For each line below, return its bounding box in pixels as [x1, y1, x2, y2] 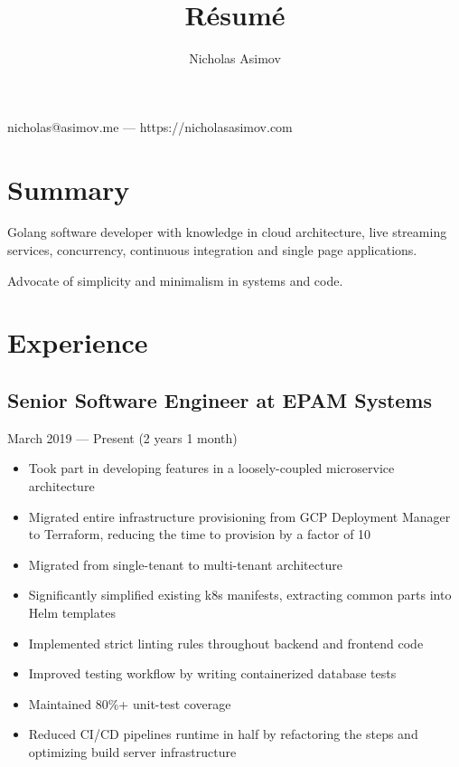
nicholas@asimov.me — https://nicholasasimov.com [7, 117, 293, 136]
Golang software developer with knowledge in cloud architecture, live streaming [7, 223, 447, 241]
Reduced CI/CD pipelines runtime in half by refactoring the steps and [28, 724, 418, 743]
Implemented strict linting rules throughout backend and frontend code [28, 633, 424, 652]
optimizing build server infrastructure [28, 742, 237, 761]
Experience [7, 324, 148, 361]
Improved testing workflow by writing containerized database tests [28, 664, 397, 683]
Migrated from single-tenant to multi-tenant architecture [28, 554, 342, 573]
